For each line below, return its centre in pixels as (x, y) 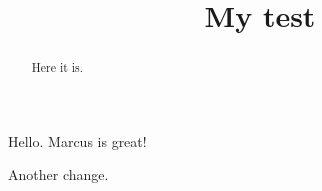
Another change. (58, 174)
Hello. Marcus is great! (77, 140)
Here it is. (57, 67)
